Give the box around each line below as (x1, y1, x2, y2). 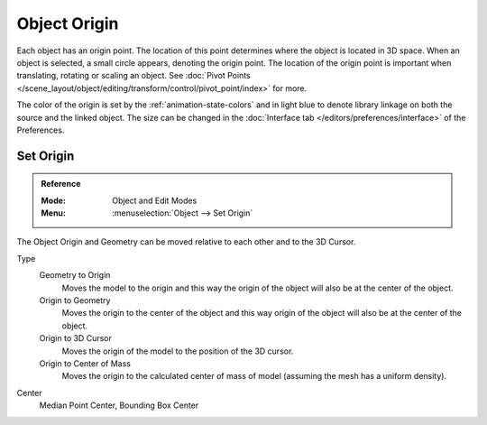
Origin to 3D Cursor (39, 333, 112, 344)
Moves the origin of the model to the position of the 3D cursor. (61, 346, 294, 356)
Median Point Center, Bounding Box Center (39, 400, 199, 411)
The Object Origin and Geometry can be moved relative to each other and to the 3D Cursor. (16, 236, 356, 247)
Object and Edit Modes (112, 195, 198, 206)
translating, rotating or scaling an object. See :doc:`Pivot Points (16, 70, 252, 81)
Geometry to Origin (39, 270, 111, 281)
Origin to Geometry (39, 295, 111, 306)
